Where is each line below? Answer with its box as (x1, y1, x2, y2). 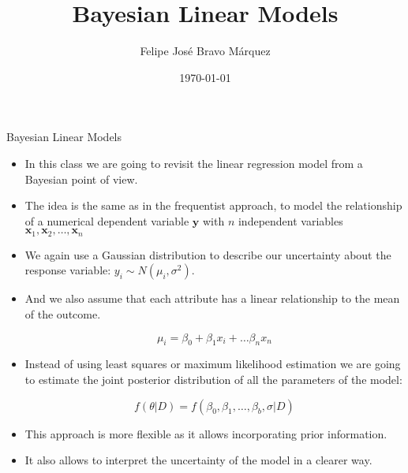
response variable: (24, 262, 111, 278)
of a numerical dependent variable (24, 212, 189, 229)
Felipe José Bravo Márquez (140, 43, 271, 59)
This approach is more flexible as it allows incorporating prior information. (24, 425, 387, 441)
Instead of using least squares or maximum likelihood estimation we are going (24, 356, 401, 372)
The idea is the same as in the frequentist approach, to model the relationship (24, 197, 402, 214)
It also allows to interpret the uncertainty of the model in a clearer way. (24, 452, 372, 468)
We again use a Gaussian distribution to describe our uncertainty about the (24, 246, 391, 263)
